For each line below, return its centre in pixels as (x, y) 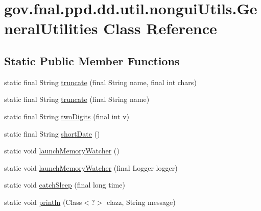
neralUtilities (51, 28)
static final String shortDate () (52, 133)
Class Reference (160, 28)
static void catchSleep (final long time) (65, 185)
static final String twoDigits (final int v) (67, 116)
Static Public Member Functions (92, 60)
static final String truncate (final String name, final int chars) (100, 82)
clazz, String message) (141, 202)
